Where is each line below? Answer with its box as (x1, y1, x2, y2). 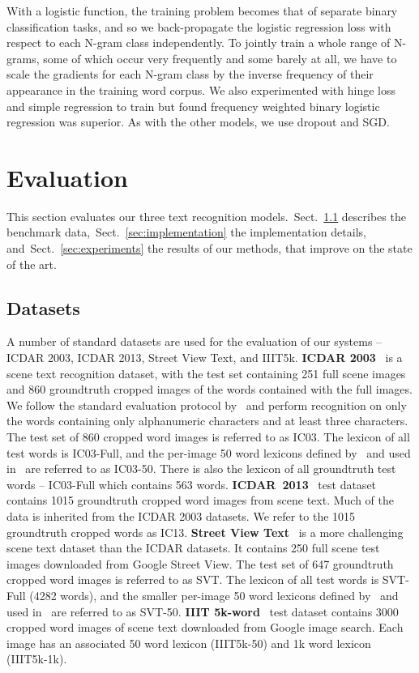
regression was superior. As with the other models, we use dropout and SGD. (6, 113, 390, 130)
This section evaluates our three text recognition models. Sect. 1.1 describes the (6, 207, 406, 224)
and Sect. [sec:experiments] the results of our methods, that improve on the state (6, 240, 413, 257)
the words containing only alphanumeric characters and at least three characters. (6, 412, 408, 429)
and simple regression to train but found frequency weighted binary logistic (6, 97, 380, 114)
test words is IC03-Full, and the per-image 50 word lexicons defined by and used (6, 444, 411, 461)
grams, (6, 49, 40, 66)
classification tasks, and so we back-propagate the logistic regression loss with (6, 18, 391, 35)
